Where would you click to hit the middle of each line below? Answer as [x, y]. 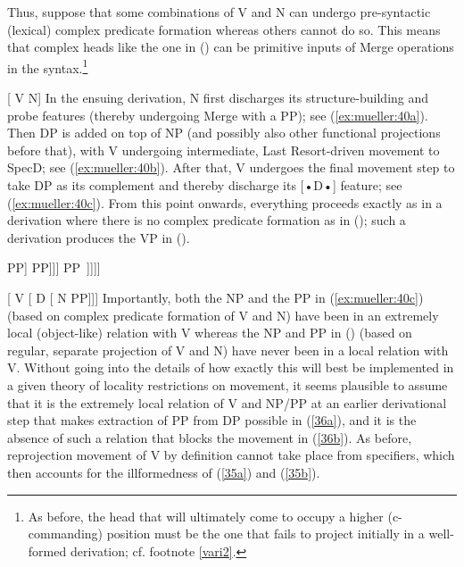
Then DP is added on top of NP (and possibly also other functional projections [224, 133]
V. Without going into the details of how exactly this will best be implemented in [231, 367]
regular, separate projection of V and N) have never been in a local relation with [228, 350]
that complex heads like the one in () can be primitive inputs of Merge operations [231, 47]
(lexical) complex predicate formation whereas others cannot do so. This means [224, 29]
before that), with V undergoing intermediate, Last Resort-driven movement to [224, 150]
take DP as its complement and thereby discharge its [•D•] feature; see [205, 185]
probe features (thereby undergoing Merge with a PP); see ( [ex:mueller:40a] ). [218, 115]
